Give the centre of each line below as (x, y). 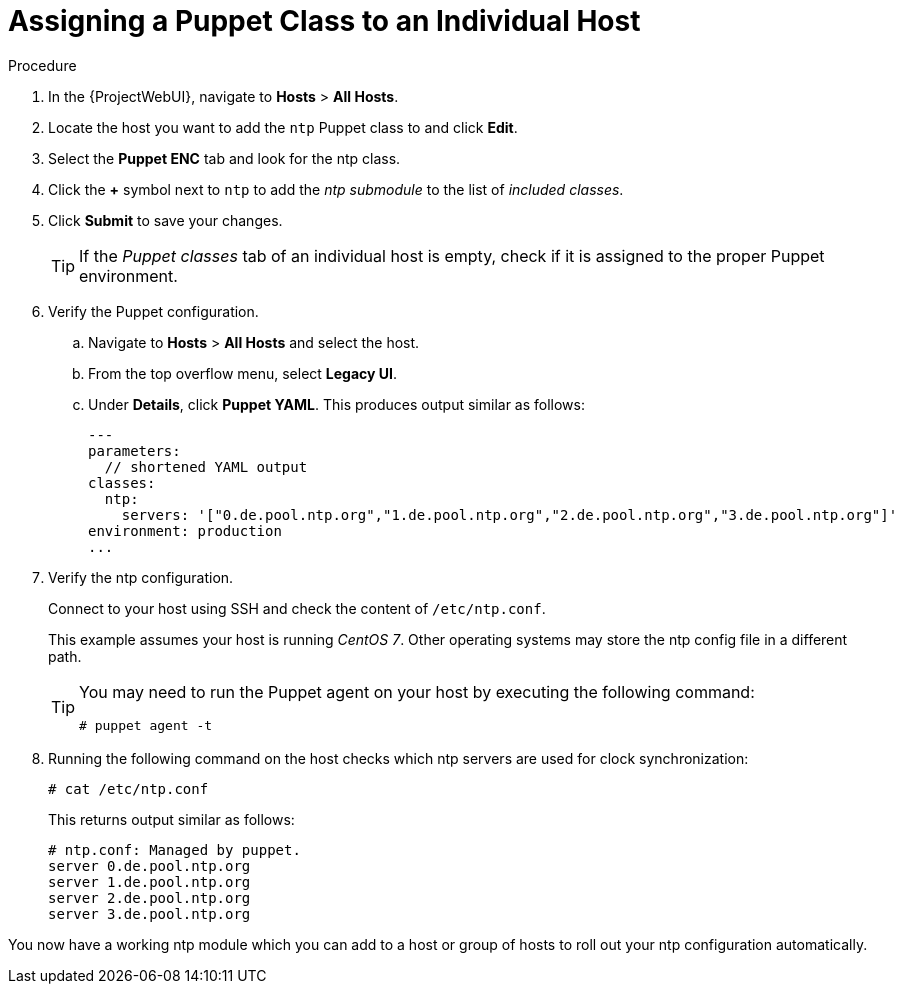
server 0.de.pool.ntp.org (149, 865)
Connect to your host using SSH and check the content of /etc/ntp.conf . (297, 608)
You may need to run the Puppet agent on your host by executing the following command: (417, 691)
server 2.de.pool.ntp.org (149, 897)
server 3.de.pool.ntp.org (149, 913)
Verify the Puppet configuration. (153, 311)
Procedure (42, 65)
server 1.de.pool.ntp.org (149, 881)
